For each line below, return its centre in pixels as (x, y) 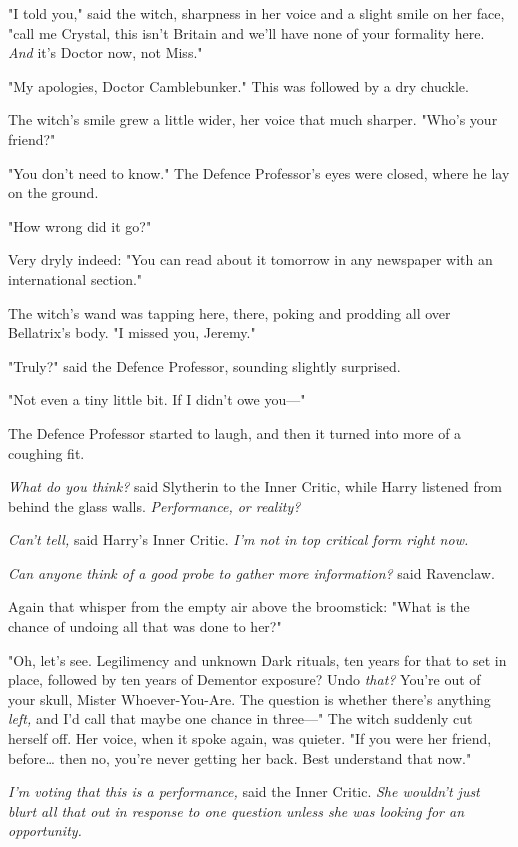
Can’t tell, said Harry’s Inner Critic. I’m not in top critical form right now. (238, 539)
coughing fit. (46, 452)
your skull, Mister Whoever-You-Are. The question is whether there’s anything (249, 698)
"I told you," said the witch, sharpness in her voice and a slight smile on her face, (256, 13)
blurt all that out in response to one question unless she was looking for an (236, 810)
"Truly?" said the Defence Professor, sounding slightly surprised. (204, 365)
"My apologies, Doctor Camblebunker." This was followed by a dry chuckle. (238, 85)
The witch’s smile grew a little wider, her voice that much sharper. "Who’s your (253, 119)
